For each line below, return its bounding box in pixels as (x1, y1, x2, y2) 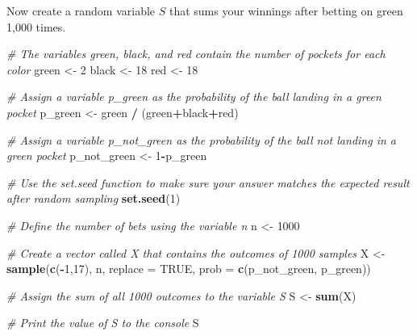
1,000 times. (6, 18, 66, 35)
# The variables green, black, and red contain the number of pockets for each (6, 45, 386, 62)
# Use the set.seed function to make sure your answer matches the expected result (6, 174, 410, 191)
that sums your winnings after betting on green (169, 2, 403, 19)
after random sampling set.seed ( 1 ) (6, 190, 181, 207)
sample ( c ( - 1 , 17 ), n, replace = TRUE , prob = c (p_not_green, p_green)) (6, 260, 371, 277)
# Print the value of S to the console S (6, 314, 199, 331)
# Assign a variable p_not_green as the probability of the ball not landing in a (6, 131, 396, 148)
